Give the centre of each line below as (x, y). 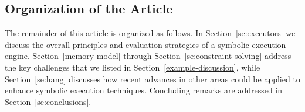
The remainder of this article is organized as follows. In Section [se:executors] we (150, 33)
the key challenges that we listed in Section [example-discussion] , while (133, 67)
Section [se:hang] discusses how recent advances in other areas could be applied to (152, 78)
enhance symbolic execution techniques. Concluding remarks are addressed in (144, 90)
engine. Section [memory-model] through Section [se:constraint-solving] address (148, 56)
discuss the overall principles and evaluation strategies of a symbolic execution (145, 44)
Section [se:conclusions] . (48, 101)
